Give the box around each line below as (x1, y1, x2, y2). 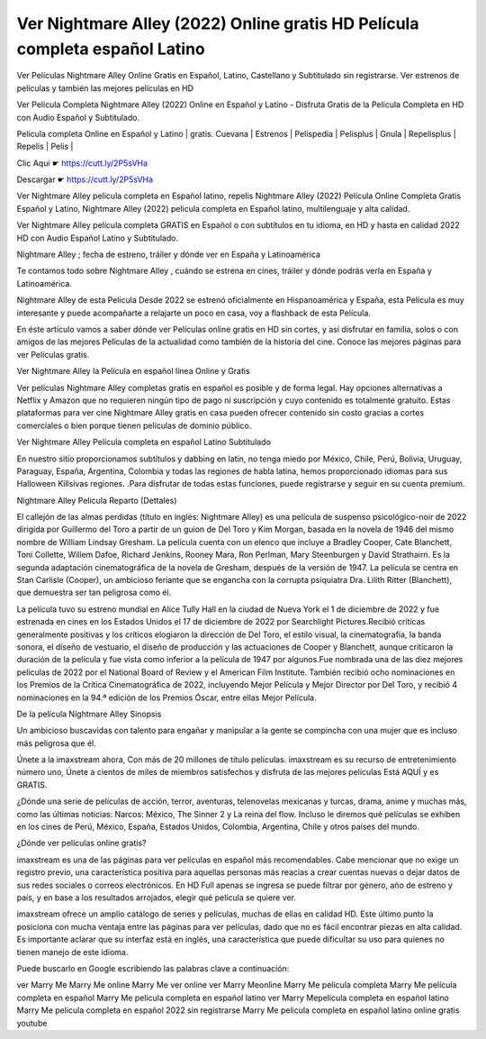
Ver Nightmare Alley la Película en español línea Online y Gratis (16, 366, 251, 377)
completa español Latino (16, 39, 206, 59)
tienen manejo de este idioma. (16, 946, 129, 957)
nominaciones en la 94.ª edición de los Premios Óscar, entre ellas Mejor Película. (16, 692, 317, 703)
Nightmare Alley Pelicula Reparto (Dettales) (16, 495, 177, 506)
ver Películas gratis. (16, 349, 90, 360)
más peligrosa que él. (16, 737, 96, 748)
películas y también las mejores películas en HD (16, 82, 193, 94)
